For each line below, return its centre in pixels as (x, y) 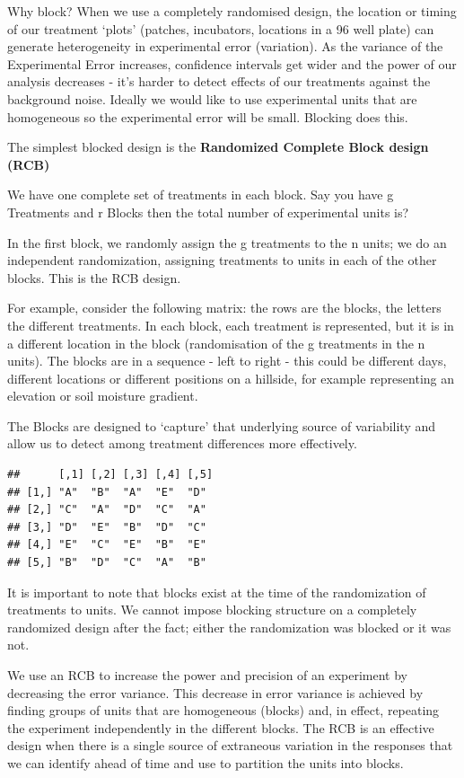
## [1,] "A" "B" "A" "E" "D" (107, 492)
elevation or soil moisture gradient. (103, 396)
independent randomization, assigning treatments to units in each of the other (222, 260)
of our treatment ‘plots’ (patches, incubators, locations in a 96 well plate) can (221, 28)
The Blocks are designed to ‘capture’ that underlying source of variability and (222, 425)
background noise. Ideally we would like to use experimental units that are (212, 98)
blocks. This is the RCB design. (94, 277)
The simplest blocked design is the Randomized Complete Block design (218, 147)
